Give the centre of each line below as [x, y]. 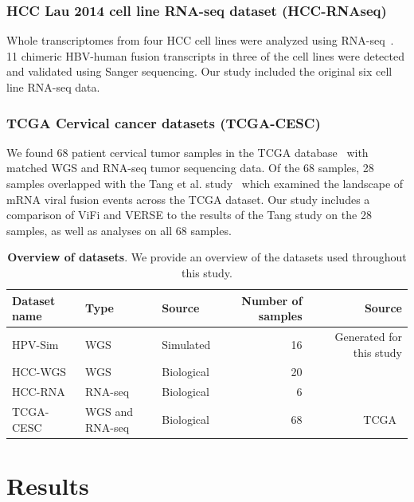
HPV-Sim [35, 344]
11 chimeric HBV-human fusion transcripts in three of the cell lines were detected [205, 55]
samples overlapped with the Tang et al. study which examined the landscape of [205, 183]
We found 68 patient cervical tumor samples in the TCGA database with [187, 152]
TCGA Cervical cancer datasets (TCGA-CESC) [164, 122]
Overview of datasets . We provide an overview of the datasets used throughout [207, 257]
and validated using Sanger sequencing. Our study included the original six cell [199, 71]
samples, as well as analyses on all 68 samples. [119, 230]
